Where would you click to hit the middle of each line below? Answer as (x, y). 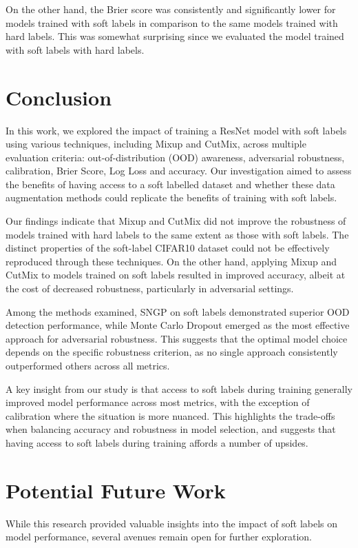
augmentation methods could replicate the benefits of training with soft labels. (171, 197)
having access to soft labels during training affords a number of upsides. (157, 442)
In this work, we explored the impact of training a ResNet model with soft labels (176, 130)
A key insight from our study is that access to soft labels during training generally (179, 388)
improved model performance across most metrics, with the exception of (158, 402)
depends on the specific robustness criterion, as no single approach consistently (172, 352)
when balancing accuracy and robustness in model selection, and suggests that (171, 429)
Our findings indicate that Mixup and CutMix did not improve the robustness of (176, 221)
